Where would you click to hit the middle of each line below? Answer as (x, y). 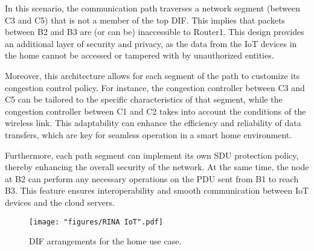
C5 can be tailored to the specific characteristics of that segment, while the (144, 99)
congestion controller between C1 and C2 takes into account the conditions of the (155, 111)
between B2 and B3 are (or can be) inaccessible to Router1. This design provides (155, 32)
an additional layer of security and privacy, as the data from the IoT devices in (151, 43)
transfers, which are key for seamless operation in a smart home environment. (149, 134)
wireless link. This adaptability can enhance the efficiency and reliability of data (153, 123)
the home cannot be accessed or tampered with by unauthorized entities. (139, 55)
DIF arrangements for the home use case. (105, 241)
